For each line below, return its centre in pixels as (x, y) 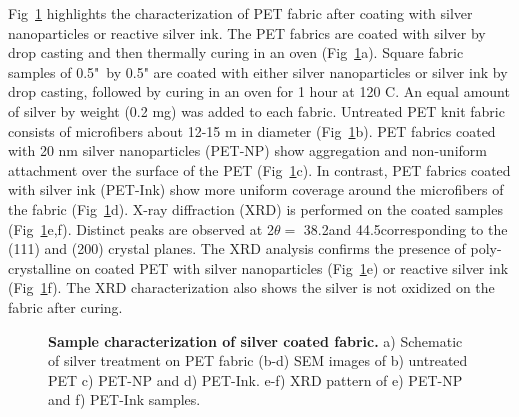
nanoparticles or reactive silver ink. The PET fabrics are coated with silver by (247, 32)
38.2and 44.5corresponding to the (405, 228)
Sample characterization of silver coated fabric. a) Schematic (255, 340)
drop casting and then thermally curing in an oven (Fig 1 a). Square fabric (236, 52)
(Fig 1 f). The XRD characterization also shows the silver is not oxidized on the (251, 287)
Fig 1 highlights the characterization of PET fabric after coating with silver (240, 13)
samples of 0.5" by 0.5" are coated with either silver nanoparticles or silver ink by (258, 71)
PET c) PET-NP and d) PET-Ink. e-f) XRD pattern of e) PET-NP (255, 379)
